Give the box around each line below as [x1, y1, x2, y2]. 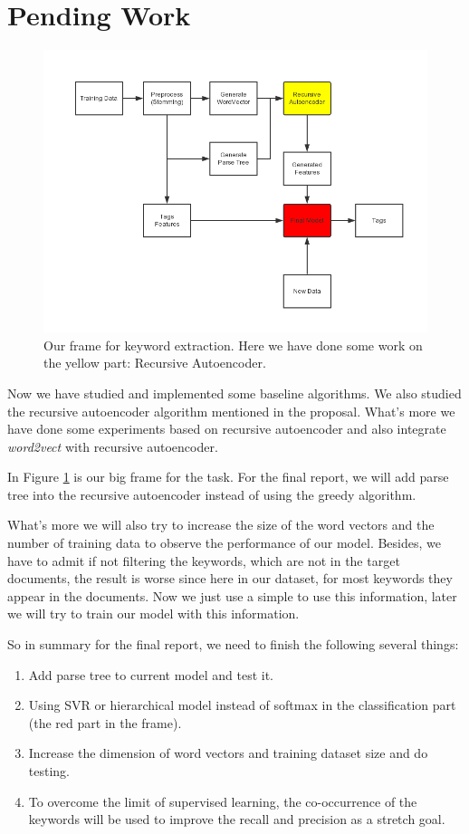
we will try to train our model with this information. [7, 604, 300, 623]
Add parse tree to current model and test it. [28, 665, 273, 684]
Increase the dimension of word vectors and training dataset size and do [28, 743, 428, 762]
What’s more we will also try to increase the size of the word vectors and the [7, 515, 435, 534]
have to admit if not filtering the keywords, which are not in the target [7, 551, 400, 570]
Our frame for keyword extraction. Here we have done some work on [43, 335, 423, 354]
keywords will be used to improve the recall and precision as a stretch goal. [28, 810, 445, 829]
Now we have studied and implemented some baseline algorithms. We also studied [7, 383, 462, 402]
